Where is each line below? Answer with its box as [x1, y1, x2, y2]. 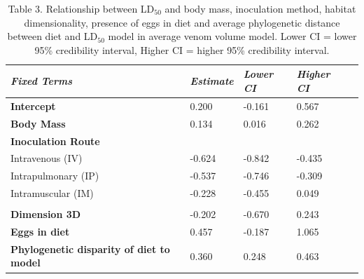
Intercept [10, 98, 56, 113]
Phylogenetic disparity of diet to [10, 241, 170, 256]
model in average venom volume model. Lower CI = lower [108, 29, 357, 43]
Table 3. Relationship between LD [8, 1, 155, 15]
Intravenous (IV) [10, 151, 83, 165]
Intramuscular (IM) [10, 186, 94, 200]
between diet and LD [7, 29, 98, 43]
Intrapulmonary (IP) [10, 168, 99, 183]
